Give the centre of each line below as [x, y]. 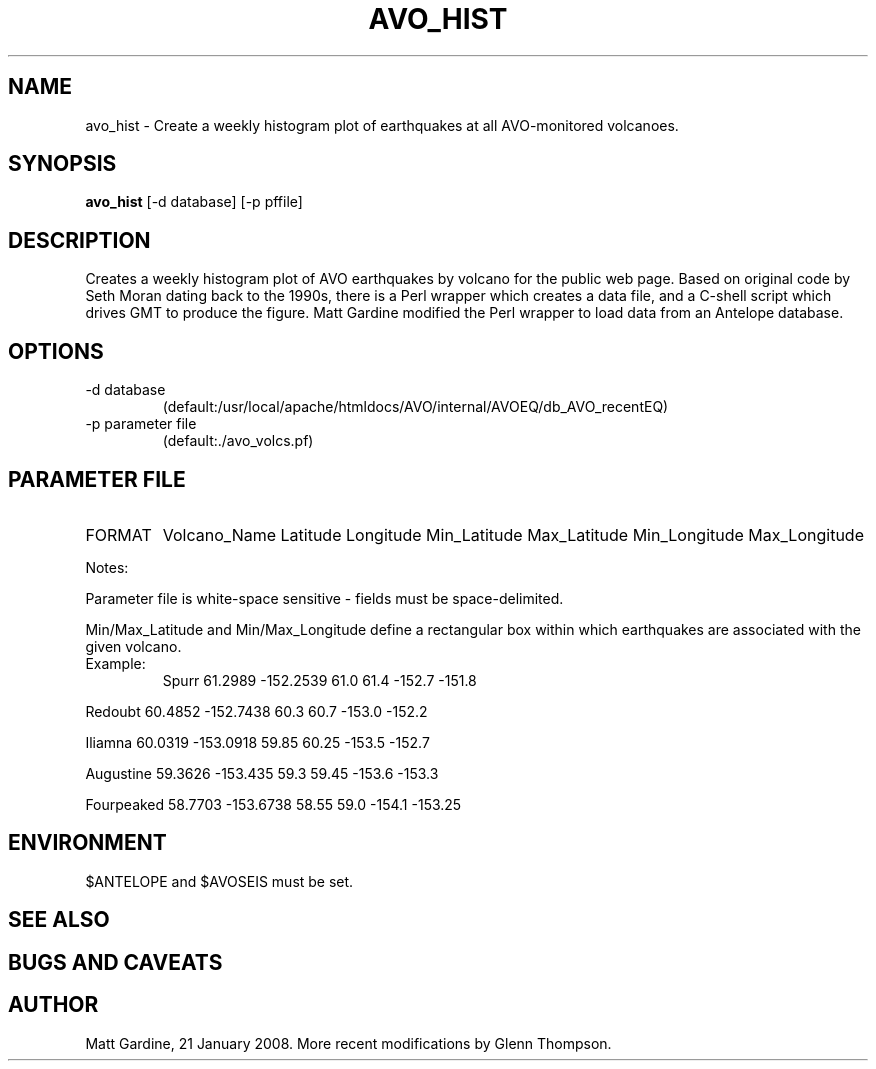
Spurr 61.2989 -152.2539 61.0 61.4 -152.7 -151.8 [319, 680]
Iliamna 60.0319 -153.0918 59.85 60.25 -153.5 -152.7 [257, 742]
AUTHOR [53, 1005]
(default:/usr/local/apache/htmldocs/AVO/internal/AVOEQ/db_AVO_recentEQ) [415, 407]
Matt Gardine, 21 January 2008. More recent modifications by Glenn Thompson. [348, 1043]
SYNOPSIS [62, 164]
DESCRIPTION [79, 240]
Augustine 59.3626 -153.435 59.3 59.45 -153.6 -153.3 [262, 773]
